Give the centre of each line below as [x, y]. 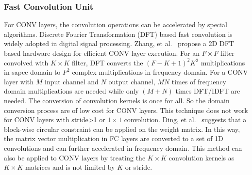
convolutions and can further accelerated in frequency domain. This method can [123, 148]
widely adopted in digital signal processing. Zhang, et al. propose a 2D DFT [119, 43]
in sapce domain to [32, 72]
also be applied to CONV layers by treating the [75, 157]
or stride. [139, 167]
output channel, [132, 81]
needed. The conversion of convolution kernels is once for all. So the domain [117, 100]
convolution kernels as [202, 157]
